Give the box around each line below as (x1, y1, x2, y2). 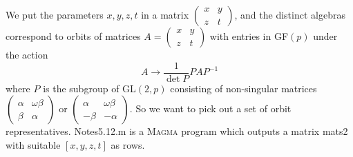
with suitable (6, 137, 61, 151)
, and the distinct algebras (234, 8, 345, 21)
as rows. (111, 137, 145, 151)
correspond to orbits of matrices (6, 29, 141, 43)
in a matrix (141, 8, 189, 21)
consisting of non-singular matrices (170, 81, 317, 95)
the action (6, 48, 48, 61)
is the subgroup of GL (43, 81, 136, 95)
